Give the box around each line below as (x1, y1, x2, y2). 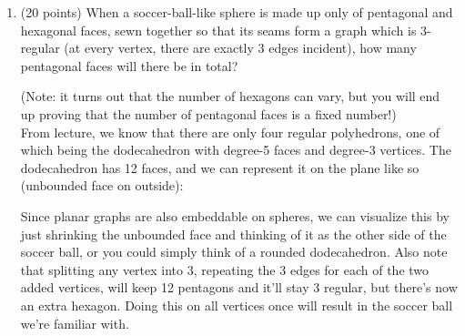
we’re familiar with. (20, 313, 129, 332)
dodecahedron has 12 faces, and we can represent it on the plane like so (20, 158, 420, 177)
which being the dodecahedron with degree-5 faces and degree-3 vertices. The (20, 140, 451, 159)
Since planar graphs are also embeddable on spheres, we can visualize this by (20, 206, 450, 225)
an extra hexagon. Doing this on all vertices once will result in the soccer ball (20, 295, 453, 314)
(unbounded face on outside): (20, 176, 184, 195)
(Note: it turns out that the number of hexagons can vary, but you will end (20, 87, 440, 106)
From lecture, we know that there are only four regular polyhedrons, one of (20, 122, 440, 141)
